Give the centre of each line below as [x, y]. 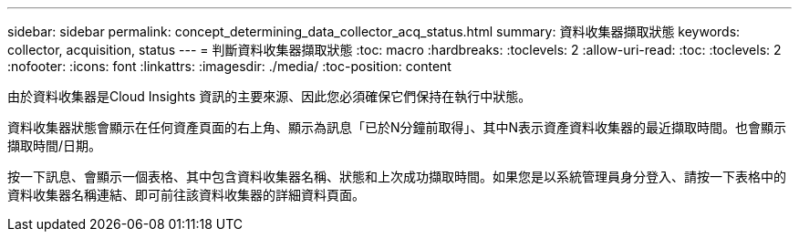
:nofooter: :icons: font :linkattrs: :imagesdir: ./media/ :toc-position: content [229, 66]
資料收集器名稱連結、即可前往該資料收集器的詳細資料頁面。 [186, 195]
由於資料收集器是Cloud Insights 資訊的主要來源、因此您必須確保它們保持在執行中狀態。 [270, 96]
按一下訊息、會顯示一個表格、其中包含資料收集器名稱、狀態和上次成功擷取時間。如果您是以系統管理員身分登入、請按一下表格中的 [397, 177]
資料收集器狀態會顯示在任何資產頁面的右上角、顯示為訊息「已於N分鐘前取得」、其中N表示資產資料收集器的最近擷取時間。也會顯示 [397, 127]
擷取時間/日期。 [55, 145]
